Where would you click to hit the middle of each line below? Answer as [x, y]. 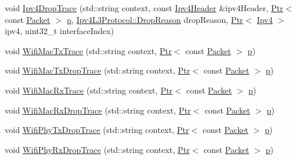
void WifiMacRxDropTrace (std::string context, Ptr [98, 110]
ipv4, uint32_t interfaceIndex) [60, 31]
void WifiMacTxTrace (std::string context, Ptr [88, 50]
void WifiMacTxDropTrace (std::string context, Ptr [98, 70]
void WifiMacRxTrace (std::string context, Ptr [89, 90]
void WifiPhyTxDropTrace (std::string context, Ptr [97, 130]
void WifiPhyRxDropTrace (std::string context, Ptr [97, 149]
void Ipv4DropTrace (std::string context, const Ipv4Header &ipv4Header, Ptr [144, 8]
